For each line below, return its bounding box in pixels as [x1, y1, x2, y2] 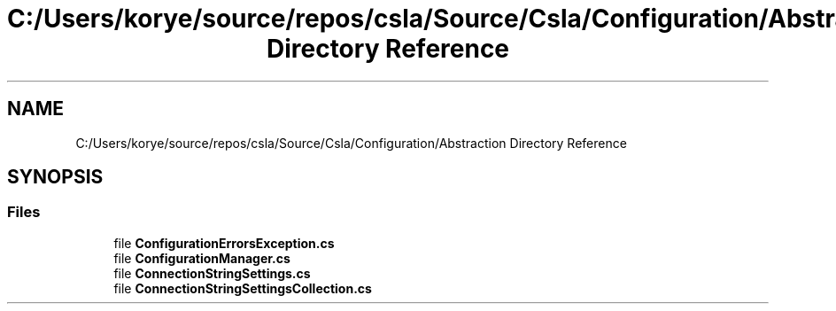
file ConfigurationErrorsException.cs [113, 235, 335, 251]
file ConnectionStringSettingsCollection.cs [113, 280, 372, 296]
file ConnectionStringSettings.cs [113, 265, 311, 281]
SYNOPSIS [7, 166, 104, 189]
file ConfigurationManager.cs [113, 250, 290, 266]
